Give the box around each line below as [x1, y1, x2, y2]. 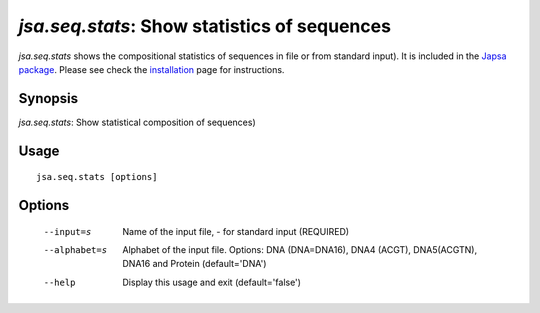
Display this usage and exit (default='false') [122, 276, 302, 288]
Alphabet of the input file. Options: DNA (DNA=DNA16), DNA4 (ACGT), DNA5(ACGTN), [122, 244, 478, 256]
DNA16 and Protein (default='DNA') [122, 258, 267, 270]
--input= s [43, 226, 92, 237]
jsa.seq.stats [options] [36, 171, 158, 183]
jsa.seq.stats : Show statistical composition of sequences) [18, 116, 257, 128]
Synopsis [18, 90, 79, 107]
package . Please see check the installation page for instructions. [18, 63, 285, 75]
